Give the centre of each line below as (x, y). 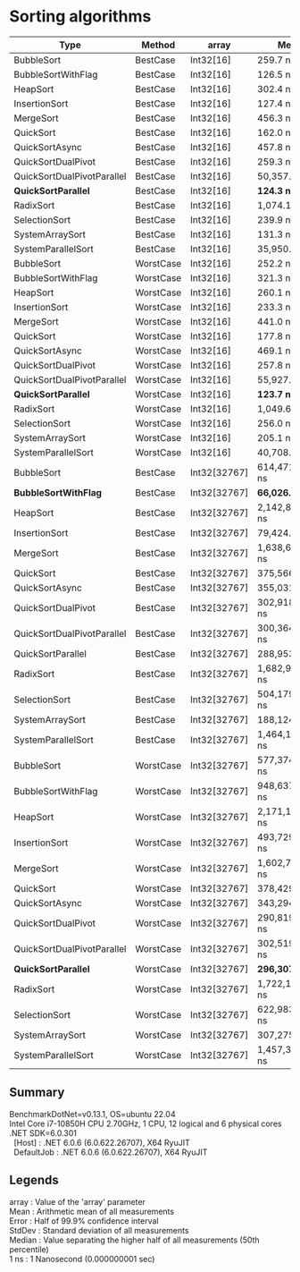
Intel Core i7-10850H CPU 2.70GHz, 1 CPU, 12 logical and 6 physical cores (146, 1124)
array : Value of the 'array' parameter (77, 1201)
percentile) (29, 1249)
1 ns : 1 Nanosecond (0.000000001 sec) (82, 1259)
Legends (34, 1180)
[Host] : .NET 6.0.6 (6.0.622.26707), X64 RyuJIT (101, 1142)
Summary (37, 1093)
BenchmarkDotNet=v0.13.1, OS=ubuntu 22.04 (92, 1114)
